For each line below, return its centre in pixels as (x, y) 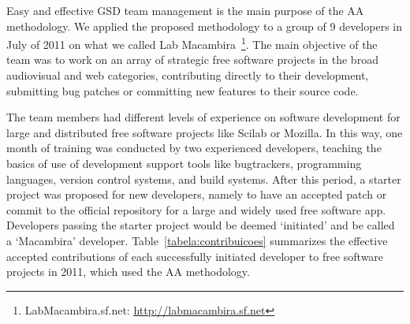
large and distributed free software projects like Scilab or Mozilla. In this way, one (205, 132)
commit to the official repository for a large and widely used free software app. (196, 209)
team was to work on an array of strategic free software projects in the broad (192, 60)
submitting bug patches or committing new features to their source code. (183, 90)
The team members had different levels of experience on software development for (203, 117)
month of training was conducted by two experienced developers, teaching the (194, 148)
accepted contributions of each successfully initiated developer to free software (195, 256)
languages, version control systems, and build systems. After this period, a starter (204, 179)
